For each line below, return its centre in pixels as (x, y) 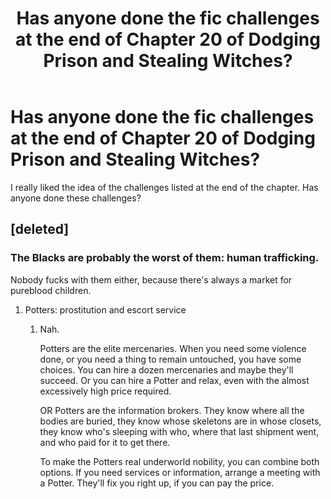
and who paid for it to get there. (105, 442)
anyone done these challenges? (76, 198)
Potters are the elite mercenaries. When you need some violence (173, 348)
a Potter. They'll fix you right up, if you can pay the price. (157, 483)
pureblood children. (51, 290)
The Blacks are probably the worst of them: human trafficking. (165, 258)
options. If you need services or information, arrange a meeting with (180, 472)
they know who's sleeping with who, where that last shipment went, (179, 431)
